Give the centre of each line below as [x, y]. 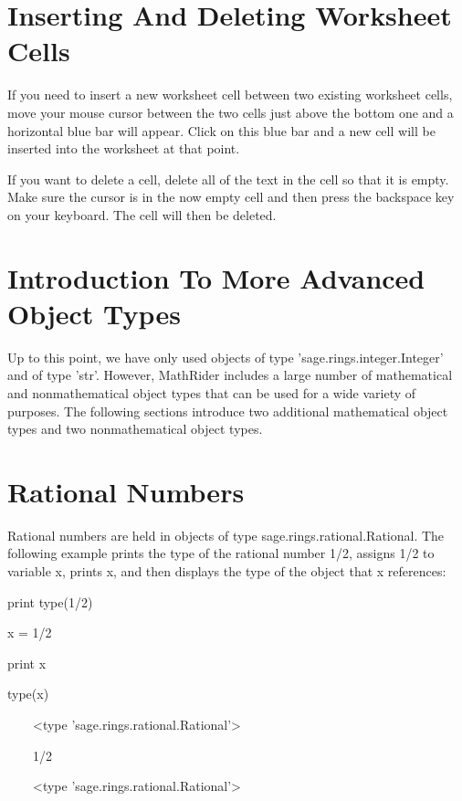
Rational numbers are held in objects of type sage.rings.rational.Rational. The [226, 535]
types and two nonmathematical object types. [135, 429]
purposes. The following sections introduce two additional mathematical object [228, 411]
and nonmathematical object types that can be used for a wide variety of [212, 392]
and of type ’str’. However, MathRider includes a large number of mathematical [230, 375]
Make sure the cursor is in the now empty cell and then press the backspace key [231, 197]
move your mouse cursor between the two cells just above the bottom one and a [231, 112]
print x [27, 663]
